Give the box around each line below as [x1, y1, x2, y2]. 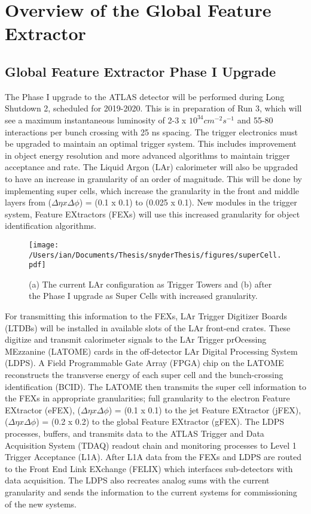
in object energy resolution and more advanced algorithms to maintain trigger [5, 149, 290, 161]
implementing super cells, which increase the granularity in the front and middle [5, 184, 299, 196]
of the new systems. [5, 497, 77, 510]
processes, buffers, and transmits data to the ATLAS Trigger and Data [5, 427, 264, 439]
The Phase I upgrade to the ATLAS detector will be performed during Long [5, 90, 285, 102]
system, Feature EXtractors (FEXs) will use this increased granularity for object [5, 207, 300, 220]
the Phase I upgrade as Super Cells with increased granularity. [29, 289, 258, 302]
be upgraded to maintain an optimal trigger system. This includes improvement [5, 137, 297, 150]
